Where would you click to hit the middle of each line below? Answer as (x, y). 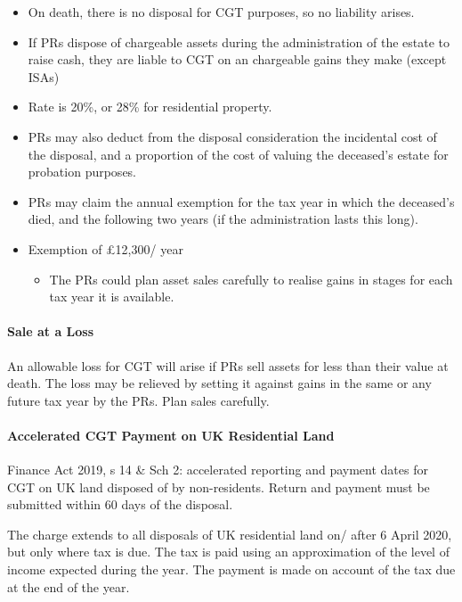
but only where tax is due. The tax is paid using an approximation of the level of (228, 552)
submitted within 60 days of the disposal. (120, 504)
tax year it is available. (112, 297)
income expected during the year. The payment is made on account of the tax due (231, 569)
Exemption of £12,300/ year (105, 248)
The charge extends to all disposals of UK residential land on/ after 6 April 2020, (230, 534)
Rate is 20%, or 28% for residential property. (150, 107)
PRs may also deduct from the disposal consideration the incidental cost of (232, 136)
